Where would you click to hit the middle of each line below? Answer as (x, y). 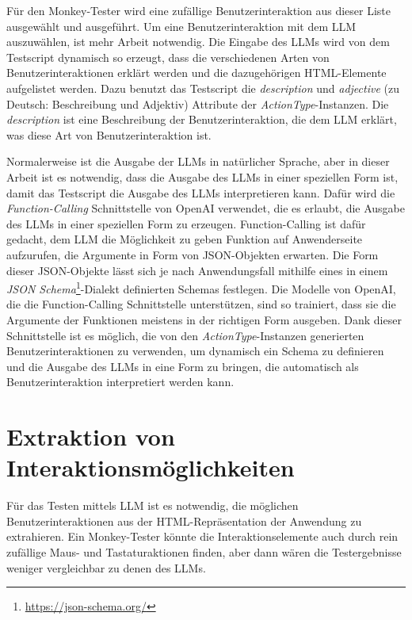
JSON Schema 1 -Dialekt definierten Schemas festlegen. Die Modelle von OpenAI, (201, 287)
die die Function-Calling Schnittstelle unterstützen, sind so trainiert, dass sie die (201, 304)
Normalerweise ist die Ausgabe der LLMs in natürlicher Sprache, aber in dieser (198, 161)
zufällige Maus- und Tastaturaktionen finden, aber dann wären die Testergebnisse (204, 552)
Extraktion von (91, 436)
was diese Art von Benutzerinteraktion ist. (109, 134)
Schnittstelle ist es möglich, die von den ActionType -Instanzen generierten (185, 335)
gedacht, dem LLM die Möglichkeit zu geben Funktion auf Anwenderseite (185, 239)
